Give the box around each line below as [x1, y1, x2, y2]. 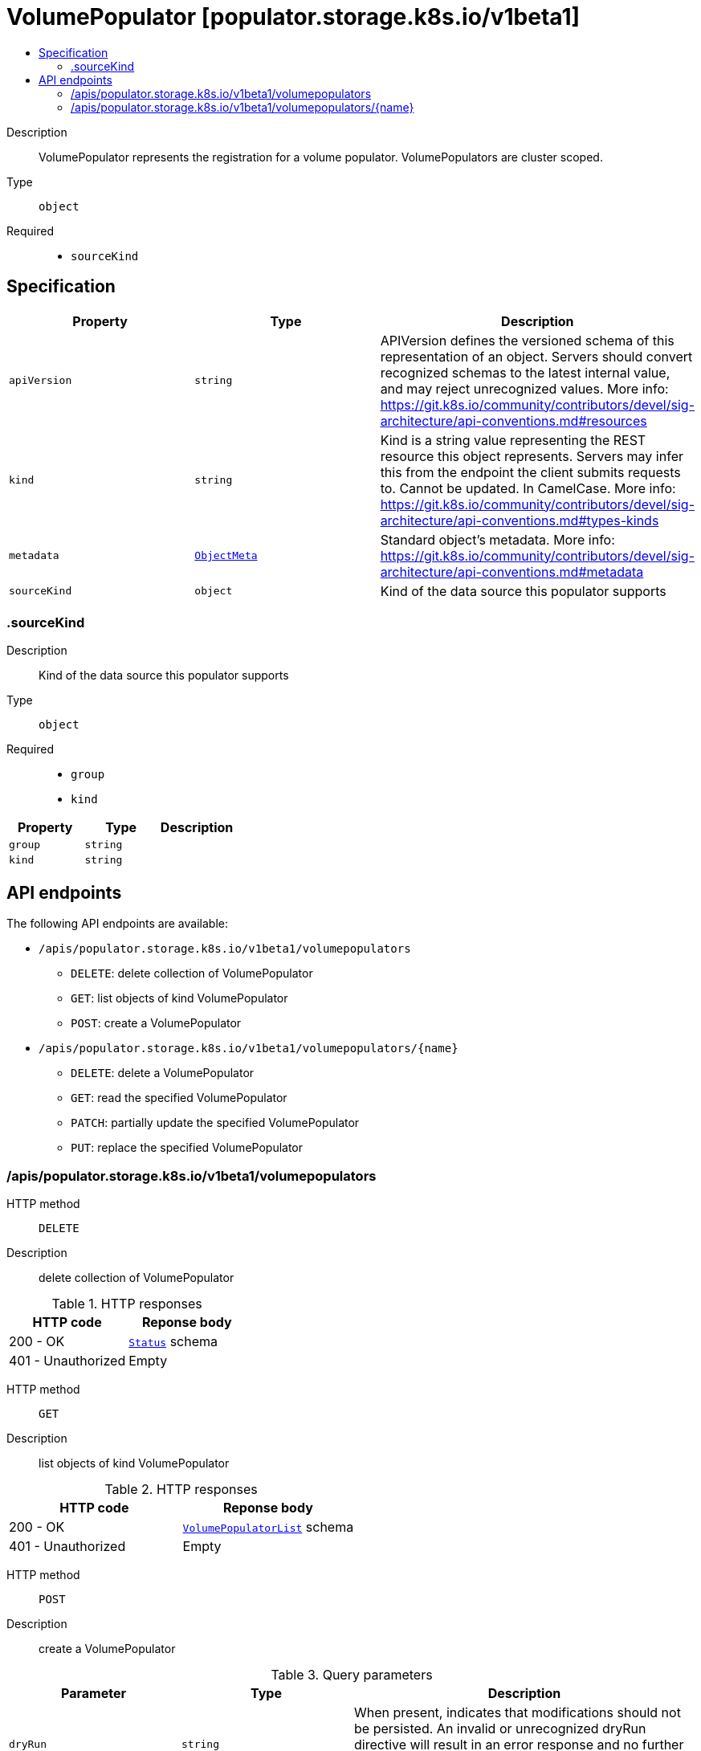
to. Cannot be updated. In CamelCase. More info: [380, 480, 676, 496]
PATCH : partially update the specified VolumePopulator [71, 1116, 360, 1130]
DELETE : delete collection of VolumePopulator [71, 966, 313, 981]
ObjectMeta [194, 549, 258, 562]
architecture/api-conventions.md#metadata [380, 563, 644, 580]
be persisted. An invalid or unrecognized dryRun [354, 1720, 646, 1737]
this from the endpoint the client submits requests [380, 463, 681, 480]
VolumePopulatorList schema [182, 1518, 354, 1535]
